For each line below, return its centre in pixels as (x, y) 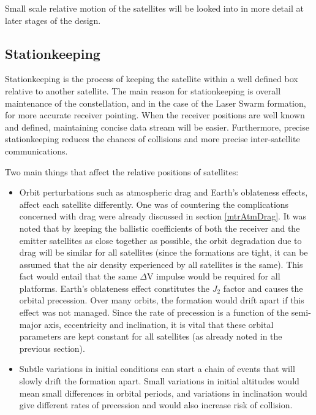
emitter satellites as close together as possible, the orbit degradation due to (160, 240)
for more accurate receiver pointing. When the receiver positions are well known (155, 115)
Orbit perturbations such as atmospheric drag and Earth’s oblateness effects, (164, 192)
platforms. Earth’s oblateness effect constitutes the (115, 288)
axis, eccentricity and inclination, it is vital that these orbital (159, 324)
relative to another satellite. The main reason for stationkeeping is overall (143, 90)
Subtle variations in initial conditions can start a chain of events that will (157, 369)
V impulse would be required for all (213, 276)
